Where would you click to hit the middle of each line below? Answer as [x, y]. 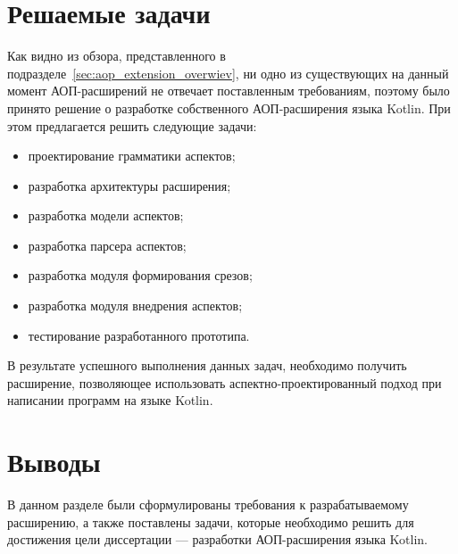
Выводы [54, 462]
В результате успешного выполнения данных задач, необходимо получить [207, 365]
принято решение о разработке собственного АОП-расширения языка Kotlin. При [229, 107]
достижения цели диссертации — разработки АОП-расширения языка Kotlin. [217, 539]
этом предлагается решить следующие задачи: [132, 125]
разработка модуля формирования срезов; [140, 275]
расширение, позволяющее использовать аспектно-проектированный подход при [225, 382]
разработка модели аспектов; [106, 215]
